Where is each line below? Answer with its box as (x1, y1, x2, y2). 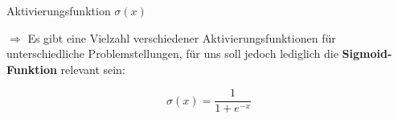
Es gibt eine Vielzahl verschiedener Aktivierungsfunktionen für (27, 29, 336, 46)
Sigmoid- (342, 45, 392, 62)
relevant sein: (60, 60, 125, 77)
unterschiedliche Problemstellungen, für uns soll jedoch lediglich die (6, 45, 339, 62)
